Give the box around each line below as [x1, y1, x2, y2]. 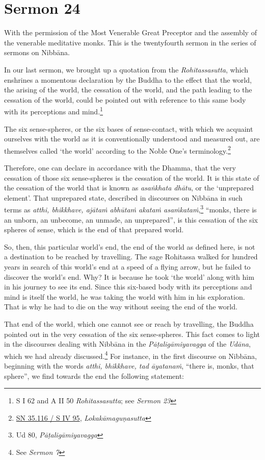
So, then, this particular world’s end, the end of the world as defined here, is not [4, 241, 255, 252]
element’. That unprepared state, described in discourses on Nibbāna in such [4, 192, 243, 203]
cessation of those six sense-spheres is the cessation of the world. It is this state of [4, 172, 259, 183]
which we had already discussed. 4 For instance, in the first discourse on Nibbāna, [4, 349, 257, 361]
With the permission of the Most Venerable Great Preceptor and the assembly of [4, 27, 257, 38]
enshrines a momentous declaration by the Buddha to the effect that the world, [4, 74, 252, 85]
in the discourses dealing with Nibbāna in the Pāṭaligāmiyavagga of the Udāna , [4, 338, 251, 349]
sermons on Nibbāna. [4, 47, 70, 58]
